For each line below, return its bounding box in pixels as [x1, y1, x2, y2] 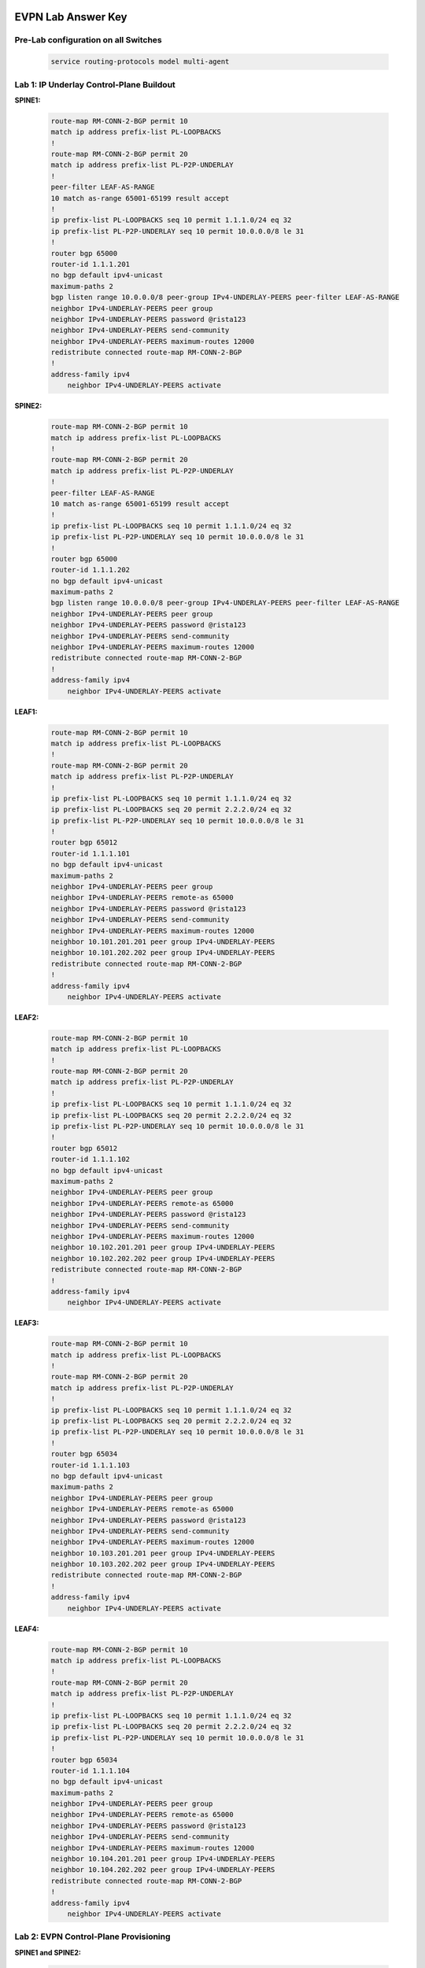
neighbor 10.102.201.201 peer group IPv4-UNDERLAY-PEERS [50, 1243, 275, 1252]
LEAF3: [14, 1319, 39, 1328]
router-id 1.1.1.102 [50, 1155, 130, 1164]
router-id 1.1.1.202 [50, 565, 130, 575]
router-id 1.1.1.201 [50, 260, 130, 268]
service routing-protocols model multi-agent [50, 57, 230, 66]
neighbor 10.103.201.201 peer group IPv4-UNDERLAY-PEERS [50, 1548, 275, 1558]
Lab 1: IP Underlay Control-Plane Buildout [14, 79, 176, 90]
